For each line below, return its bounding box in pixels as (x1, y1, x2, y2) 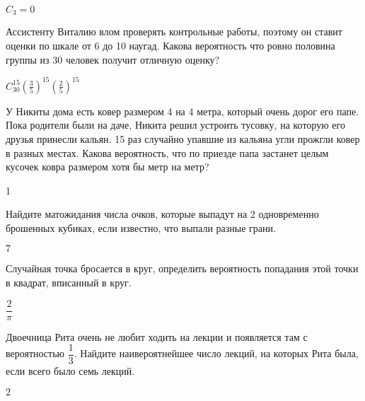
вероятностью (6, 346, 65, 361)
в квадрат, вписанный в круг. (6, 275, 132, 290)
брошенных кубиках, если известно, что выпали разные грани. (6, 220, 276, 235)
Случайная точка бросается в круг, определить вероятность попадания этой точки (6, 261, 359, 276)
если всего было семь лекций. (6, 364, 135, 378)
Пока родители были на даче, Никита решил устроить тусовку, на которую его (6, 117, 345, 132)
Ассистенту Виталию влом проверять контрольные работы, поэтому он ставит (6, 24, 342, 39)
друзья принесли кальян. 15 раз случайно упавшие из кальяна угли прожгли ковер (6, 131, 360, 146)
